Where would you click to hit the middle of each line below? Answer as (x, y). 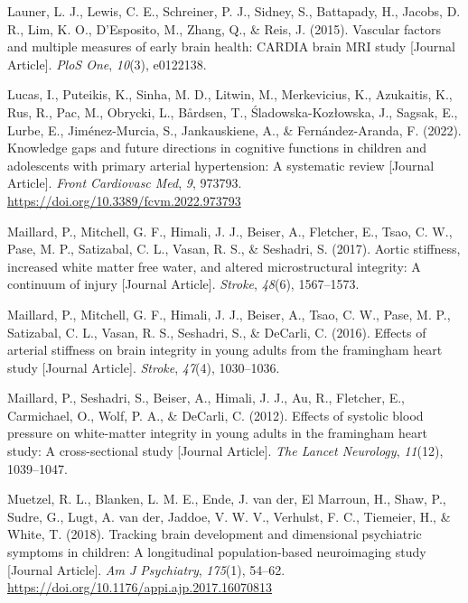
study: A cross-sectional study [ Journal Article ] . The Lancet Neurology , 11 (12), (225, 451)
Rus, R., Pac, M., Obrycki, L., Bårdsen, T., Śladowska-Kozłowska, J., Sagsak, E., (233, 111)
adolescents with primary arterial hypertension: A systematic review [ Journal (221, 165)
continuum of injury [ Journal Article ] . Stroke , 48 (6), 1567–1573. (183, 284)
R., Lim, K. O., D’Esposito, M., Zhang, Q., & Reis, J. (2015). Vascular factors (224, 28)
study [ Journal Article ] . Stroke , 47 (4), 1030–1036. (144, 367)
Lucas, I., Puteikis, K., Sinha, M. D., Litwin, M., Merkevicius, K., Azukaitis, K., (230, 94)
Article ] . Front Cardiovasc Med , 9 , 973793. (125, 183)
